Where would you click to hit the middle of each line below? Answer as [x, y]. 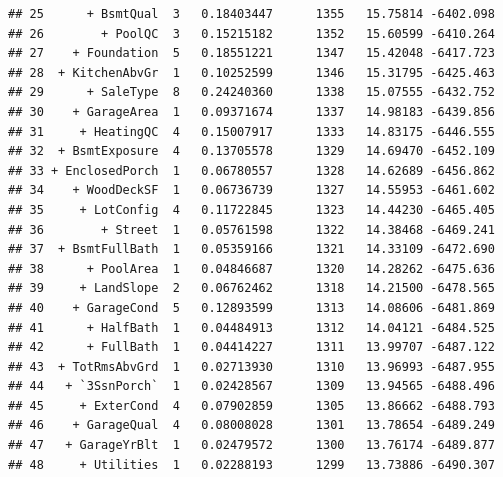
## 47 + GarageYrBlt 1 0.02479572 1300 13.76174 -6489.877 [251, 445]
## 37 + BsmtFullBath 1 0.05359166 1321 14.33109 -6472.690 [251, 249]
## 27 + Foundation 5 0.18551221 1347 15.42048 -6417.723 [251, 53]
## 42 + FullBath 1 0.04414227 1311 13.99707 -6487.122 [251, 347]
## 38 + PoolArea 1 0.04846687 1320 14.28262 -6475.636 [251, 268]
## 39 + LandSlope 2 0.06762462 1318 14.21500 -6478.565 [251, 288]
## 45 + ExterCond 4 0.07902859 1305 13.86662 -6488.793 [251, 405]
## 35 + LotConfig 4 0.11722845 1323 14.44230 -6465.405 [251, 209]
